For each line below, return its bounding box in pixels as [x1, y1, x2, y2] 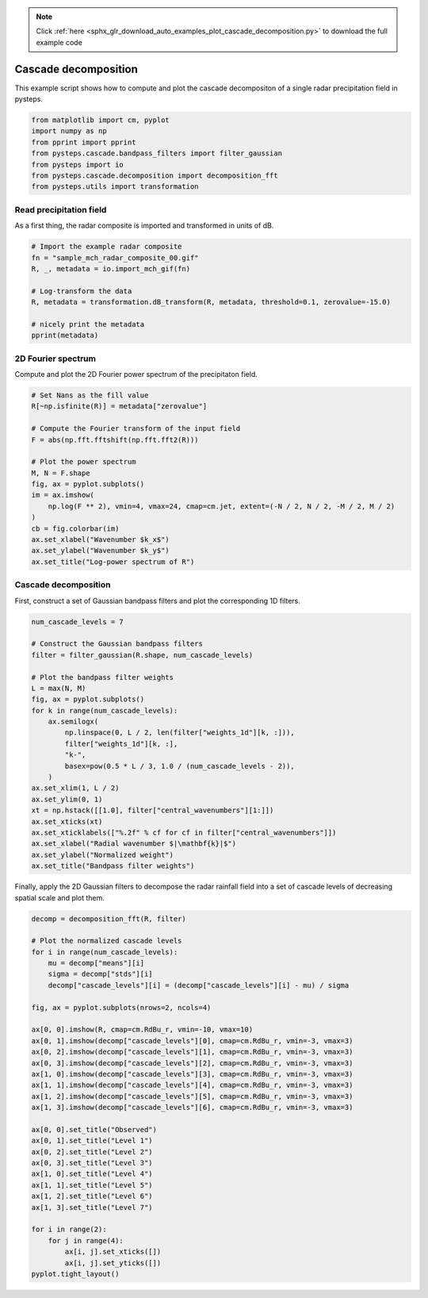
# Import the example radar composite [31, 242, 182, 252]
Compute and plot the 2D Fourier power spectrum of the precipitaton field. [14, 369, 258, 378]
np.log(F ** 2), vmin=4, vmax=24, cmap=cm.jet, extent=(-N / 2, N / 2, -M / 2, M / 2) [48, 501, 396, 511]
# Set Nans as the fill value [31, 390, 149, 400]
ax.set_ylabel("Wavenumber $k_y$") [31, 546, 170, 555]
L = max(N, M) [31, 683, 86, 693]
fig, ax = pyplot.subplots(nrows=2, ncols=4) [31, 1003, 212, 1012]
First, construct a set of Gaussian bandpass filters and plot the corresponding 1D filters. [14, 596, 300, 605]
